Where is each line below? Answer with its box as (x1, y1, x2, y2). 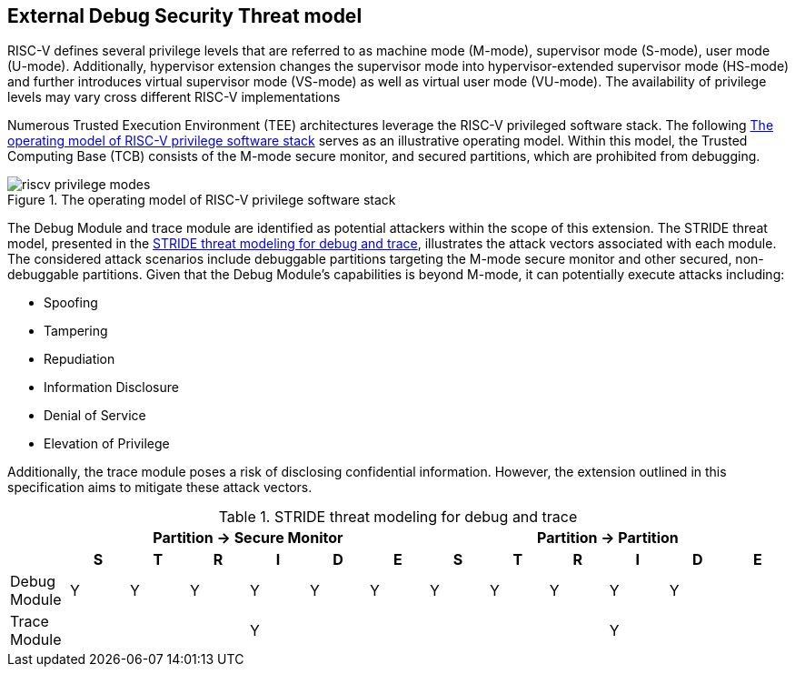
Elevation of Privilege (44, 436, 170, 452)
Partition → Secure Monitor (153, 528, 343, 548)
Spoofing (44, 295, 98, 311)
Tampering (44, 323, 108, 339)
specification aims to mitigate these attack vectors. (7, 479, 313, 496)
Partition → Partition (537, 528, 679, 548)
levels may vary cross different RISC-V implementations (7, 89, 341, 106)
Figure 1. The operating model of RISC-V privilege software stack (7, 192, 396, 208)
